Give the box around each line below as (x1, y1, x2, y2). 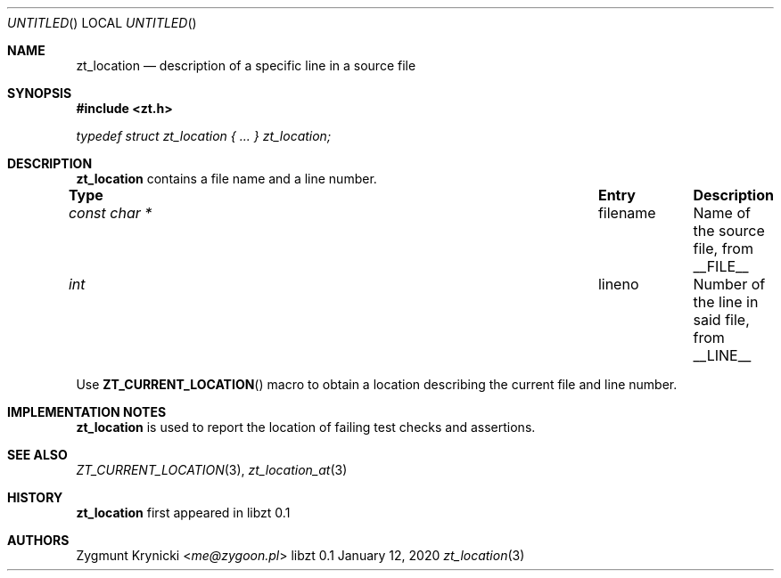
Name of (693, 204, 751, 222)
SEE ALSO (7, 447, 68, 462)
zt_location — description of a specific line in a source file (76, 58, 416, 73)
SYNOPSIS (7, 85, 72, 101)
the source (693, 222, 765, 240)
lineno (597, 275, 639, 293)
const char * (68, 204, 152, 222)
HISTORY (7, 490, 63, 505)
